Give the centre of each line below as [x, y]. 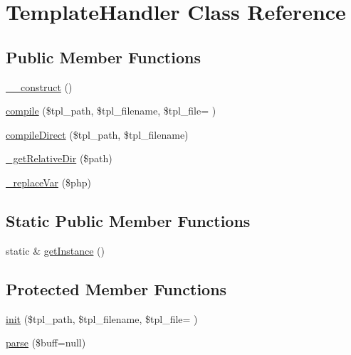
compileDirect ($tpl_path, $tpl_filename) [97, 134]
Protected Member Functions [116, 288]
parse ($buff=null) [46, 343]
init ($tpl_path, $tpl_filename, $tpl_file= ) [102, 318]
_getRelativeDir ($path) [59, 158]
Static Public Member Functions [128, 220]
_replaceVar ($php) [48, 182]
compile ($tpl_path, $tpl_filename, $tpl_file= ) [111, 111]
